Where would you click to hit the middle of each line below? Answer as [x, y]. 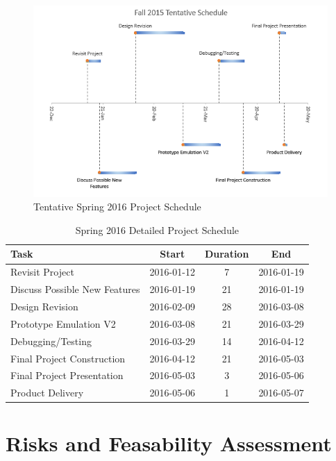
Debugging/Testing [51, 341]
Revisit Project [42, 272]
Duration [227, 254]
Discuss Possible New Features [75, 289]
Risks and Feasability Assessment [169, 443]
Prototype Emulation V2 [63, 323]
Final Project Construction [68, 358]
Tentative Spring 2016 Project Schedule [117, 207]
